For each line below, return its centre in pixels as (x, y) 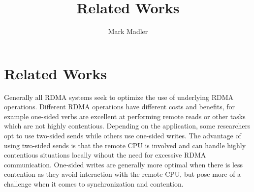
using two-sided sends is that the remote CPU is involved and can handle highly (125, 145)
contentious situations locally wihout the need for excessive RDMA (105, 155)
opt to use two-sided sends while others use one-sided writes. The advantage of (123, 136)
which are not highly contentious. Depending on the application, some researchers (127, 126)
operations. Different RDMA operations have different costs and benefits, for (119, 107)
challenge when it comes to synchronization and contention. (94, 184)
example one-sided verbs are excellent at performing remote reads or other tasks (125, 116)
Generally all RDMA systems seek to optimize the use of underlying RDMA (119, 97)
